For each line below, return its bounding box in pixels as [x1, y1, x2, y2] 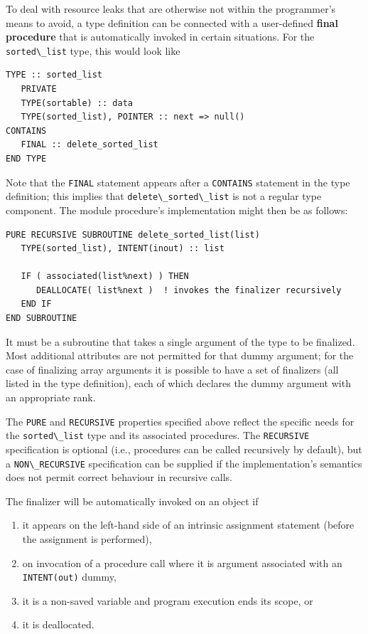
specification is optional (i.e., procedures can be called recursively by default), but [6, 441, 362, 456]
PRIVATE [21, 84, 57, 95]
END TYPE [6, 154, 47, 164]
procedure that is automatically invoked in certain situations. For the [6, 29, 315, 44]
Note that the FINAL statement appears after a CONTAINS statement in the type [6, 174, 350, 189]
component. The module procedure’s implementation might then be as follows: [6, 202, 348, 217]
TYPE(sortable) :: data [21, 97, 133, 108]
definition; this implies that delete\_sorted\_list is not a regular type [6, 189, 322, 204]
